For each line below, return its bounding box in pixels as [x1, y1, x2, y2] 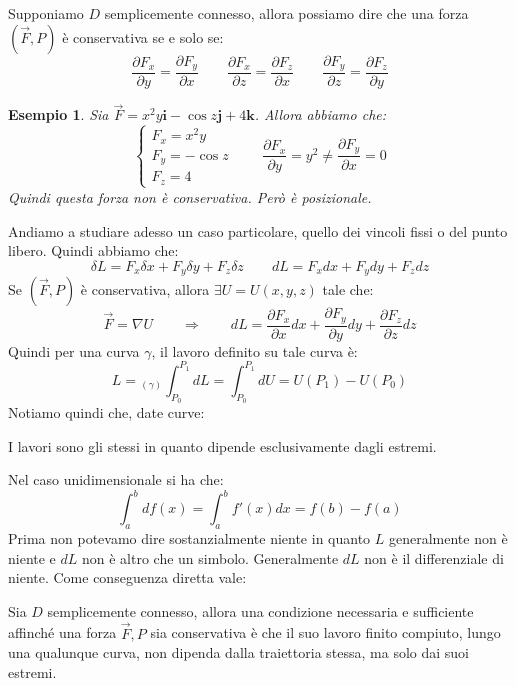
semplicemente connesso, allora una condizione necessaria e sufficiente [47, 600, 474, 621]
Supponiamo [8, 3, 84, 23]
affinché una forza [8, 622, 117, 643]
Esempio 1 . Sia [8, 104, 109, 125]
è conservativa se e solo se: [62, 26, 224, 47]
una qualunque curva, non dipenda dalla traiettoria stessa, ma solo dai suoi [8, 642, 469, 663]
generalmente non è [388, 528, 508, 548]
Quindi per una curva [8, 340, 140, 361]
